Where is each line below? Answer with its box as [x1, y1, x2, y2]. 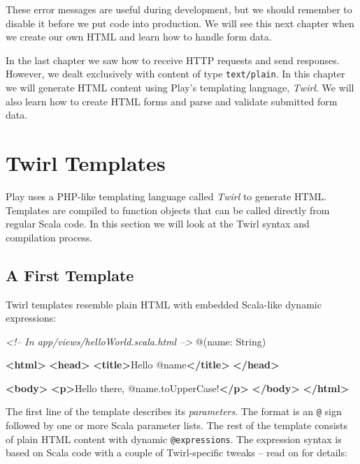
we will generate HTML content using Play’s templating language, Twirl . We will [6, 80, 354, 95]
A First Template [6, 264, 134, 285]
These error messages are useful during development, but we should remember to [6, 2, 352, 16]
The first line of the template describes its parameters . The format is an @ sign [6, 404, 342, 419]
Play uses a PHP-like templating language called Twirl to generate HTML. [6, 188, 327, 203]
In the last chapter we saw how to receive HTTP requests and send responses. [6, 52, 340, 67]
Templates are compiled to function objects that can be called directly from [6, 202, 330, 217]
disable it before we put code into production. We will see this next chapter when [6, 15, 354, 30]
